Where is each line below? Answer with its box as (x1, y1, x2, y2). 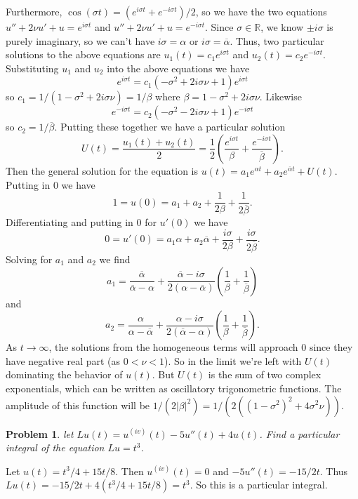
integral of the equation (6, 440, 105, 455)
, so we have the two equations (195, 4, 327, 18)
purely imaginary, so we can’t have (6, 33, 155, 48)
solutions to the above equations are (6, 47, 161, 62)
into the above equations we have (107, 60, 250, 75)
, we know (260, 20, 304, 34)
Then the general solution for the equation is (6, 163, 199, 178)
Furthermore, (6, 4, 62, 18)
